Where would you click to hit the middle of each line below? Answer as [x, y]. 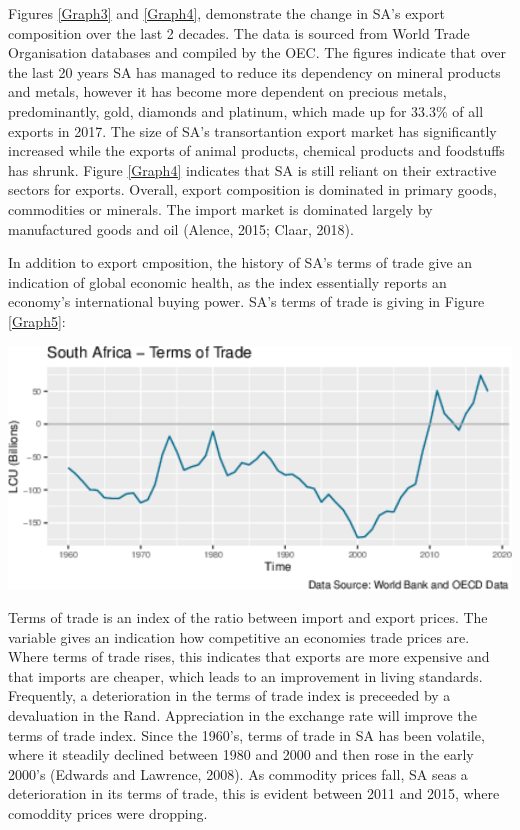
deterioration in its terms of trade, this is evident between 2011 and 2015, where [254, 793]
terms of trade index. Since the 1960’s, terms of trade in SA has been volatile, [246, 734]
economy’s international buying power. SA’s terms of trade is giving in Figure [246, 301]
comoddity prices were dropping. [108, 813]
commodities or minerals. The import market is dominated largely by [220, 208]
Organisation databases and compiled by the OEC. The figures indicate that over [257, 52]
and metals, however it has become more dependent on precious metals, [227, 91]
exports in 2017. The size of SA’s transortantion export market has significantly [252, 130]
